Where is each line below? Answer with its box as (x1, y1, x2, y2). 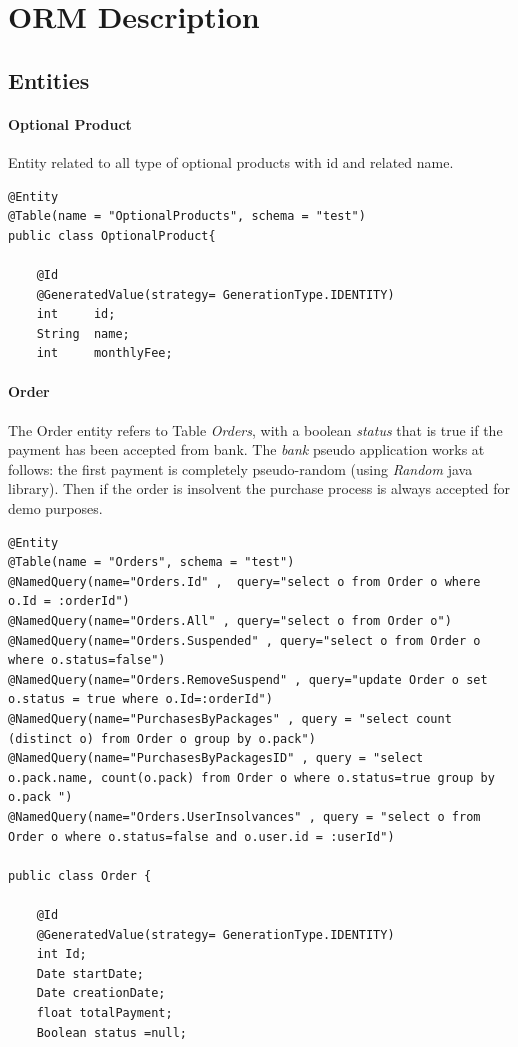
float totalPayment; (36, 1005, 173, 1020)
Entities (8, 64, 90, 95)
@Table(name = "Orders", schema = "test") (8, 555, 295, 570)
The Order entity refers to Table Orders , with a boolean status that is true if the (8, 419, 503, 440)
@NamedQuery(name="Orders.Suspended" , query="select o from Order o (8, 633, 481, 648)
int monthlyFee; (36, 346, 173, 361)
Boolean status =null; (36, 1025, 187, 1040)
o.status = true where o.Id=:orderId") (8, 692, 273, 707)
